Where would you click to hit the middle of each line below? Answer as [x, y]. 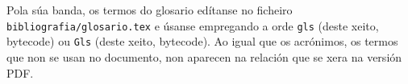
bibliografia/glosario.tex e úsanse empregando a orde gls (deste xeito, [193, 25]
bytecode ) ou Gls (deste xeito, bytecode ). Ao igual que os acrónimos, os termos [202, 41]
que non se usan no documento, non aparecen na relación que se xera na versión [204, 56]
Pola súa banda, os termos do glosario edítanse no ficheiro [150, 10]
